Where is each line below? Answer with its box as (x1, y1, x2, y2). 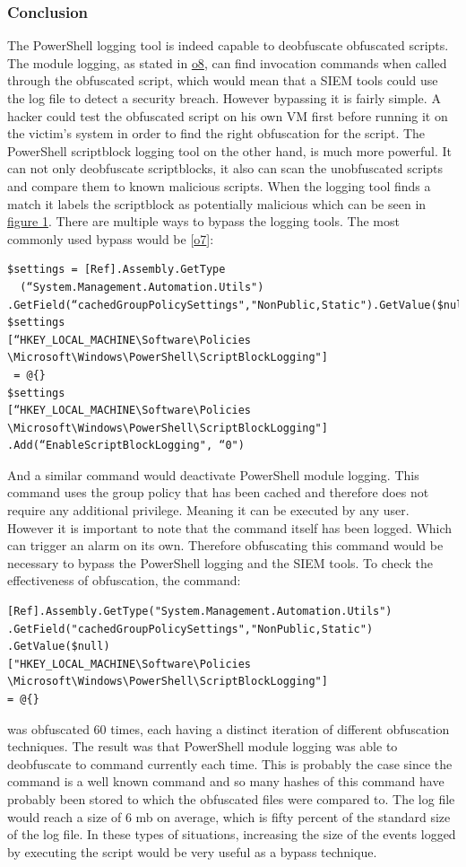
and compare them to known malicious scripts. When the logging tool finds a (7, 176, 431, 195)
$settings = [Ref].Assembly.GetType (7, 263, 226, 276)
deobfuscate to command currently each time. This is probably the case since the (7, 754, 453, 773)
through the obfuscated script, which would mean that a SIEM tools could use (7, 71, 438, 90)
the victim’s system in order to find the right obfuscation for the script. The (7, 124, 426, 143)
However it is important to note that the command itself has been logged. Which (7, 518, 453, 537)
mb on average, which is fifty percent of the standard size (135, 807, 451, 826)
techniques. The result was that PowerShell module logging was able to (7, 737, 398, 756)
